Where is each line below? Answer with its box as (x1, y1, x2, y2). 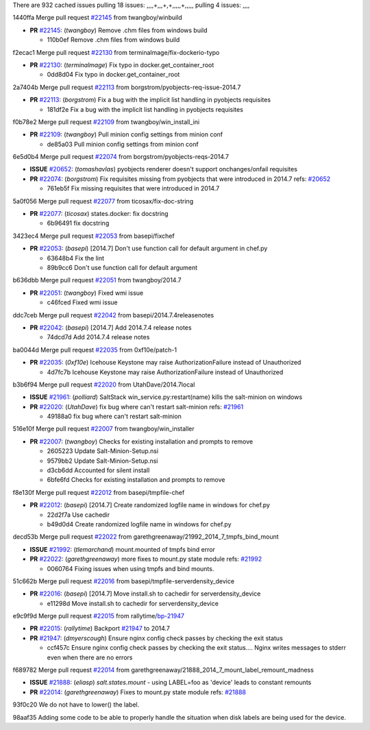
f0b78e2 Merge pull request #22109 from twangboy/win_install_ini (12, 117, 200, 126)
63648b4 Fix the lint (47, 254, 105, 262)
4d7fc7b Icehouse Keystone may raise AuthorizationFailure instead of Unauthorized (47, 367, 284, 376)
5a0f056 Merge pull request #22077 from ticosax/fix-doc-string (12, 197, 194, 205)
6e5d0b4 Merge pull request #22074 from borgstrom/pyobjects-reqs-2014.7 (12, 153, 230, 161)
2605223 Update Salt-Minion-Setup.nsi (47, 447, 159, 455)
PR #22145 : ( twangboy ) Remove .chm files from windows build (29, 26, 208, 34)
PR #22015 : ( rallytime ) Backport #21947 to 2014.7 (29, 624, 171, 633)
